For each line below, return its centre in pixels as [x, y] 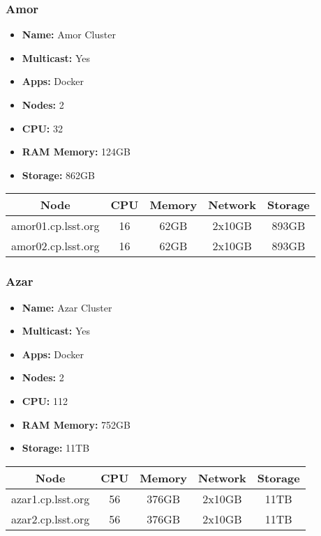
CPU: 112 [45, 400]
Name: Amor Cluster [69, 35]
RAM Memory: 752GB [76, 424]
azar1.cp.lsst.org [51, 498]
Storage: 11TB [56, 448]
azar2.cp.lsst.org [51, 519]
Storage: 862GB [58, 175]
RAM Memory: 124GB [76, 152]
